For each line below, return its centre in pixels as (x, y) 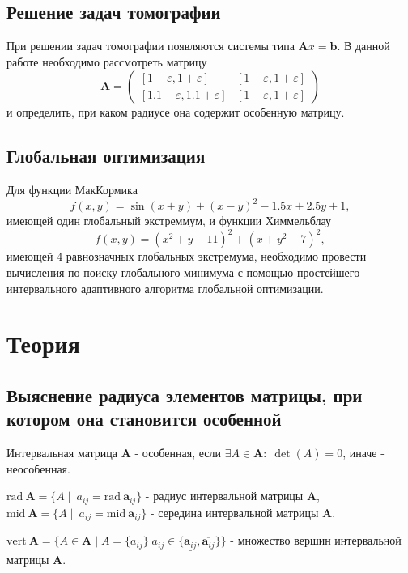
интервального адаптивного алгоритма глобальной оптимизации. (165, 288)
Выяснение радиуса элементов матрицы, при (185, 395)
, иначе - (363, 453)
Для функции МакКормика (72, 190)
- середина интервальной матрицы (235, 512)
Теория (43, 344)
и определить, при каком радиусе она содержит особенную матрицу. (176, 112)
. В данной (363, 46)
